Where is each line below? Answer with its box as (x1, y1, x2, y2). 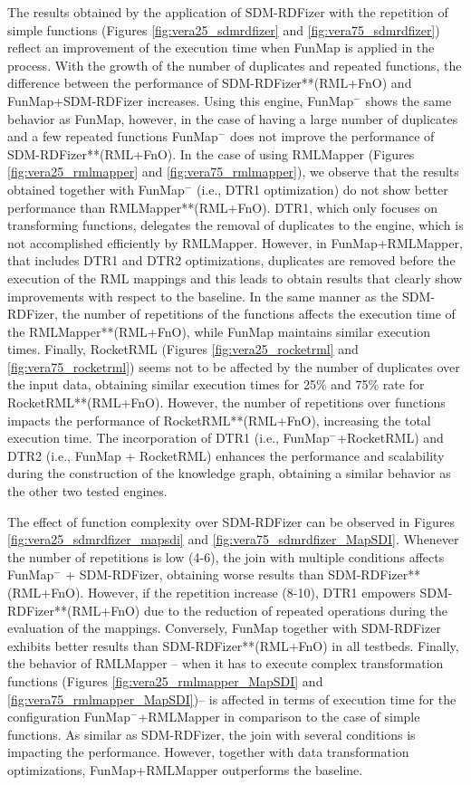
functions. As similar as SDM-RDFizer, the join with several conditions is (7, 724, 416, 743)
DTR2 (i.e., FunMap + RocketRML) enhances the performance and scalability (7, 445, 445, 464)
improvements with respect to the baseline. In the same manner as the (7, 286, 399, 305)
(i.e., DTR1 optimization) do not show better (196, 179, 448, 198)
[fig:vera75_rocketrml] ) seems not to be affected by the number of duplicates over (7, 357, 460, 376)
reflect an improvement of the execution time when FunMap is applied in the (7, 38, 435, 57)
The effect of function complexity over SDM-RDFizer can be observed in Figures (7, 512, 455, 531)
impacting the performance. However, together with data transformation (7, 742, 409, 761)
